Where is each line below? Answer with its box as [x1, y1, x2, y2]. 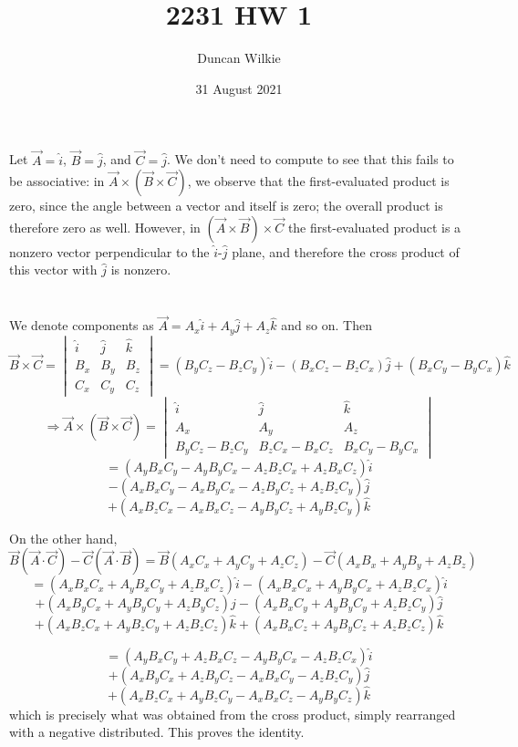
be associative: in [9, 171, 105, 191]
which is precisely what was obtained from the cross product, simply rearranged [9, 704, 456, 723]
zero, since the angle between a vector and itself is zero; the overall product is [9, 196, 443, 215]
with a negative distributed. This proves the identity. [9, 722, 305, 742]
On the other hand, [9, 528, 118, 547]
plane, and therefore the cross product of [232, 242, 460, 261]
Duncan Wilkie [197, 48, 281, 67]
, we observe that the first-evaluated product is [187, 171, 450, 191]
